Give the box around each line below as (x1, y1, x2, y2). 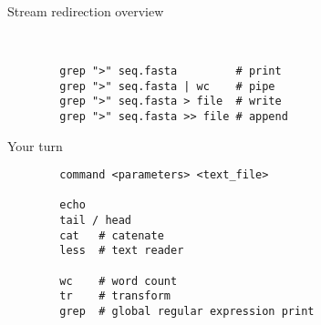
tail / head (59, 214, 132, 228)
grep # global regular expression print (59, 305, 315, 319)
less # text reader (59, 244, 184, 258)
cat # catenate (59, 229, 164, 242)
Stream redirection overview (7, 2, 164, 20)
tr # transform (59, 289, 171, 303)
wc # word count (59, 274, 178, 288)
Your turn (7, 136, 63, 155)
